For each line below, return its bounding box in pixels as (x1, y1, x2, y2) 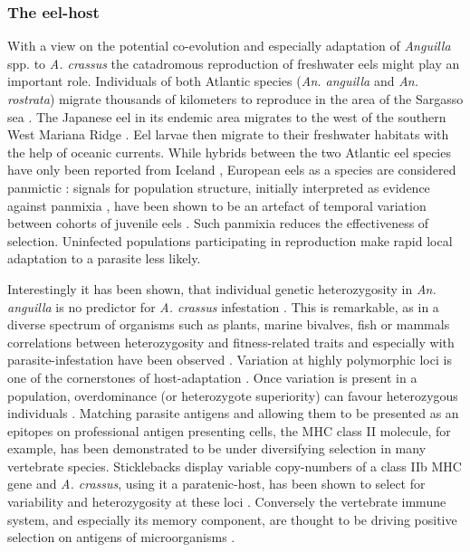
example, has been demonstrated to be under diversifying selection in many (7, 439, 427, 458)
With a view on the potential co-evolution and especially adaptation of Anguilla (7, 36, 451, 55)
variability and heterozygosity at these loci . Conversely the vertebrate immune (7, 492, 446, 511)
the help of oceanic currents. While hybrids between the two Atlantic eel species (7, 142, 451, 161)
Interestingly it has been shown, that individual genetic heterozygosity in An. (7, 279, 436, 298)
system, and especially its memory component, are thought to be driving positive (7, 509, 457, 528)
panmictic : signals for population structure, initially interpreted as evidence (7, 177, 430, 196)
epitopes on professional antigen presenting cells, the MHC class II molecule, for (7, 421, 451, 440)
